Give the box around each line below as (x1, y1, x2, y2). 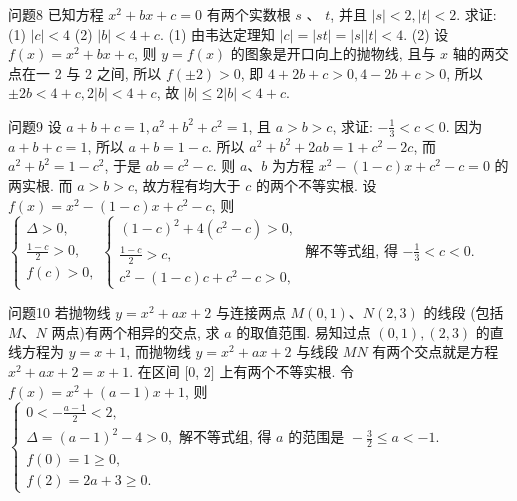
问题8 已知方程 (8, 4, 104, 24)
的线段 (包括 (423, 302, 504, 323)
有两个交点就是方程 (372, 341, 499, 362)
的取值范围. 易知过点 (236, 321, 371, 342)
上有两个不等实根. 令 (219, 360, 354, 381)
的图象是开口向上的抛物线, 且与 (230, 43, 436, 64)
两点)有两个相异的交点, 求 (51, 321, 220, 342)
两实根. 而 (8, 174, 73, 195)
